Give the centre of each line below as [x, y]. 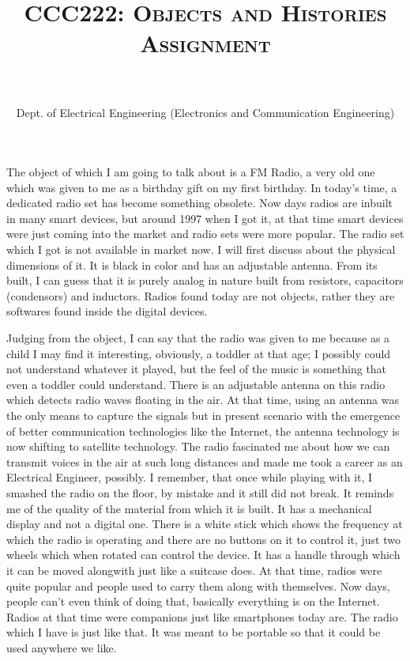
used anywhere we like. [62, 647]
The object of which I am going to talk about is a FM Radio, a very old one [191, 172]
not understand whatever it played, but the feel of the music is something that [197, 369]
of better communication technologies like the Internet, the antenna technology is [203, 431]
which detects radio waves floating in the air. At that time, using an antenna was [203, 400]
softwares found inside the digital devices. [107, 311]
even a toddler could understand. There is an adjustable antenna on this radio [196, 384]
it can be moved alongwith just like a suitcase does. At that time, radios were [194, 570]
